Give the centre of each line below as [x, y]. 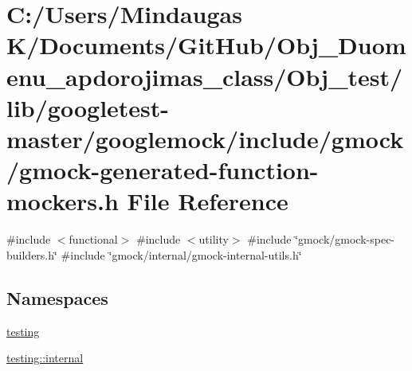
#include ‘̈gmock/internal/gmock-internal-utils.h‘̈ [181, 254]
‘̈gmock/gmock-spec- [345, 239]
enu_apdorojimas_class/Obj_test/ [205, 76]
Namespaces [57, 297]
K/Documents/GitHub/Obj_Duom [206, 45]
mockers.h [63, 201]
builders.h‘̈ [32, 254]
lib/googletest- [88, 107]
